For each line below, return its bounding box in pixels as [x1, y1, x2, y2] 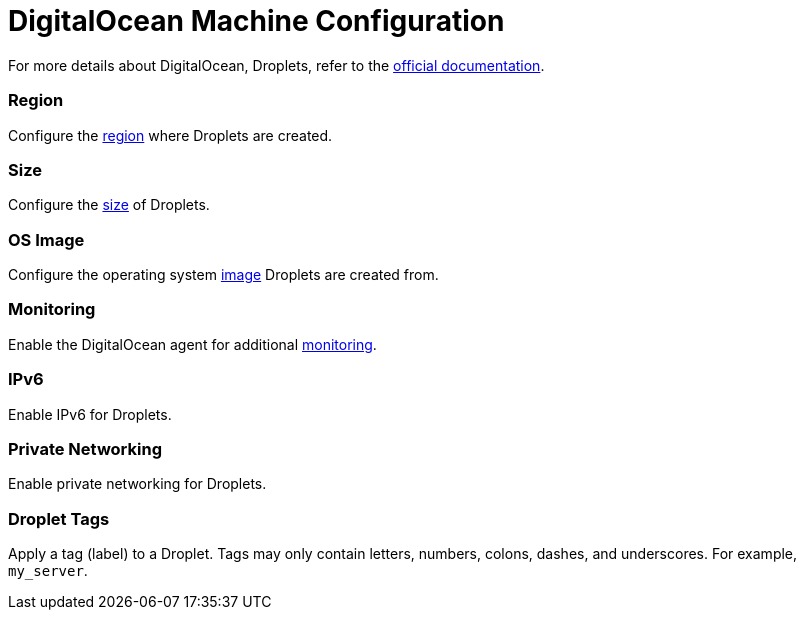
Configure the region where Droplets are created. [8, 126, 333, 144]
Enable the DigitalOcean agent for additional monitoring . [8, 335, 377, 353]
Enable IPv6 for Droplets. [8, 405, 172, 423]
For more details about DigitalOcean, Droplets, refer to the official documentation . [8, 56, 545, 74]
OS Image [8, 229, 85, 250]
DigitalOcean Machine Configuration [8, 4, 505, 38]
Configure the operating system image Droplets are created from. [8, 266, 439, 283]
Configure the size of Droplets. [8, 196, 210, 214]
